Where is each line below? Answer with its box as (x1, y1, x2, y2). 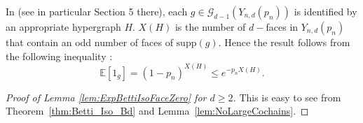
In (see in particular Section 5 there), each (6, 4, 188, 18)
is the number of (174, 20, 246, 34)
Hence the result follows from (224, 35, 350, 49)
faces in (266, 20, 299, 34)
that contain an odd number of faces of (6, 35, 173, 49)
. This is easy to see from (233, 89, 341, 104)
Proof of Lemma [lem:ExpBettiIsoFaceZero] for (6, 89, 207, 104)
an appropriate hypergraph (6, 20, 121, 34)
